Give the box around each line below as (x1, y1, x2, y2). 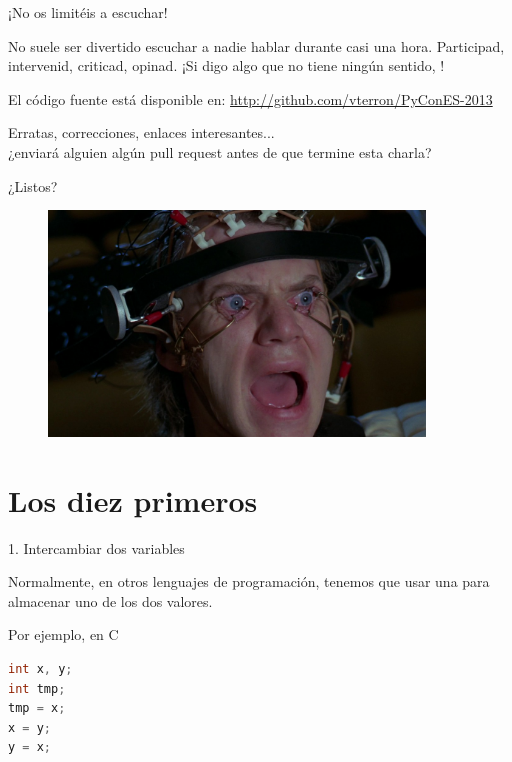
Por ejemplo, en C (8, 624, 119, 645)
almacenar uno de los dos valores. (8, 590, 213, 611)
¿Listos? (8, 175, 58, 196)
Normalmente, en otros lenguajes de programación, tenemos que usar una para (8, 571, 490, 592)
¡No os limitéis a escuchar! (8, 2, 168, 22)
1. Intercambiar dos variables (8, 537, 185, 558)
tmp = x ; (8, 701, 66, 716)
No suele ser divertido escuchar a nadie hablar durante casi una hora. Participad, (8, 35, 505, 56)
